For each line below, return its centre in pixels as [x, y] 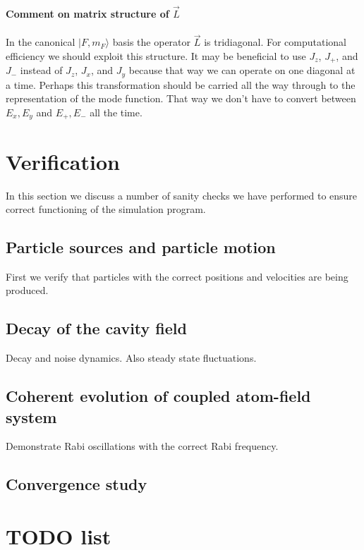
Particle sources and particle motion [141, 247]
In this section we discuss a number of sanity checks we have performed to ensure [182, 195]
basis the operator [152, 42]
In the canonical [41, 42]
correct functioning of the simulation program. [106, 209]
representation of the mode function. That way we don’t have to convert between [181, 98]
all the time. [116, 112]
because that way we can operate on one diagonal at [242, 70]
